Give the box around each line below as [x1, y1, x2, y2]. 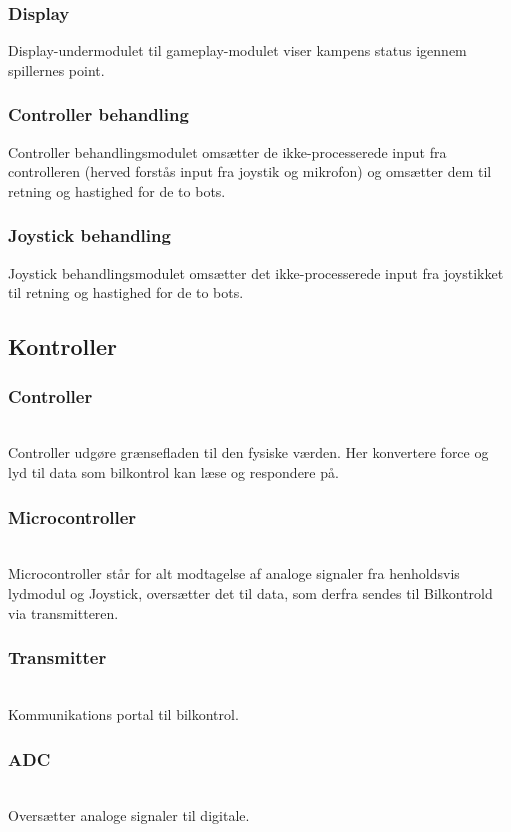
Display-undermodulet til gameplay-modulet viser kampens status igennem [8, 40, 467, 61]
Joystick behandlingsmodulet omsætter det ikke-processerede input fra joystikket [8, 262, 504, 283]
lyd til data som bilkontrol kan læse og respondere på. [8, 462, 339, 482]
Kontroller [8, 331, 117, 362]
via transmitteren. [8, 602, 119, 623]
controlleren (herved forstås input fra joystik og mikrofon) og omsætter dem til [8, 161, 492, 182]
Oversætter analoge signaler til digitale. [8, 805, 250, 826]
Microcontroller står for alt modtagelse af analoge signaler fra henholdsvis [8, 563, 460, 584]
